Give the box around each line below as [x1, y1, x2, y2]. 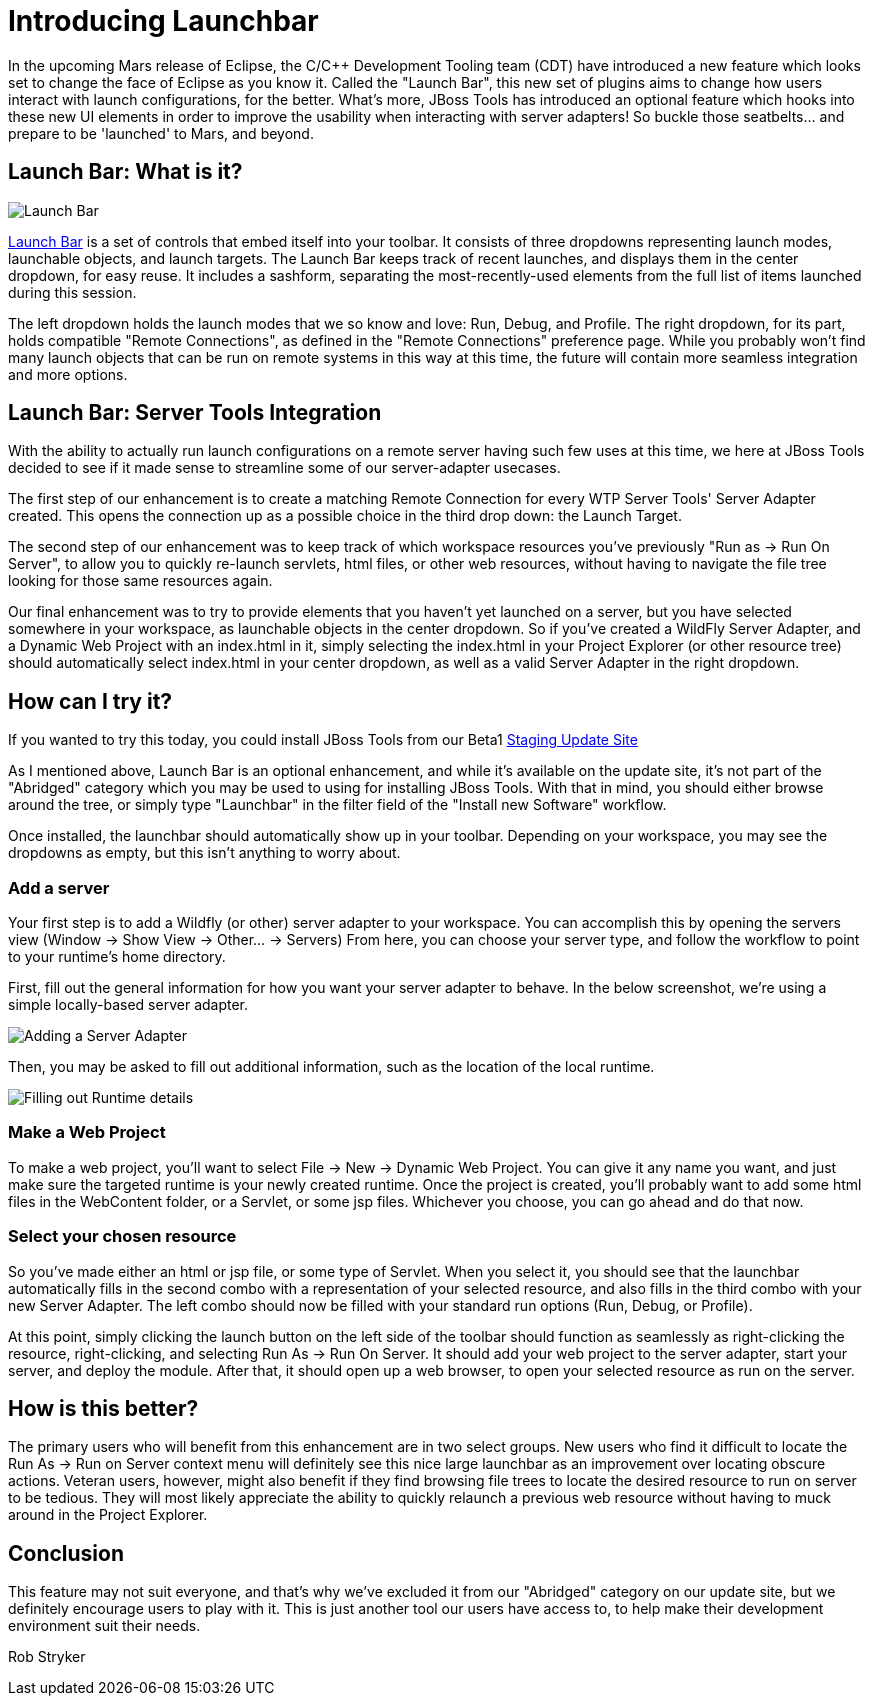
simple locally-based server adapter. [8, 996, 249, 1014]
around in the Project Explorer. [8, 1506, 208, 1524]
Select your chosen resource [8, 1226, 237, 1247]
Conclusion [8, 1540, 125, 1566]
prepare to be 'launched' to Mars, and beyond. [8, 124, 314, 142]
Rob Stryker [8, 1648, 86, 1666]
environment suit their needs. [8, 1617, 201, 1635]
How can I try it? [8, 688, 173, 714]
